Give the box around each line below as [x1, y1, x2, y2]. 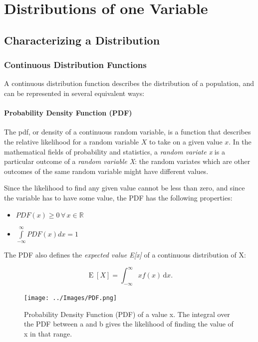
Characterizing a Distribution [4, 32, 160, 47]
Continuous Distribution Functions [4, 58, 147, 71]
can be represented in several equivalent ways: [4, 87, 145, 98]
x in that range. [24, 328, 72, 339]
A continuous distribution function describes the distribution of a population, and [4, 78, 255, 88]
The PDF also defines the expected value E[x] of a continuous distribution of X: [4, 249, 246, 260]
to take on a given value [149, 136, 223, 146]
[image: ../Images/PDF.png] [24, 294, 117, 302]
